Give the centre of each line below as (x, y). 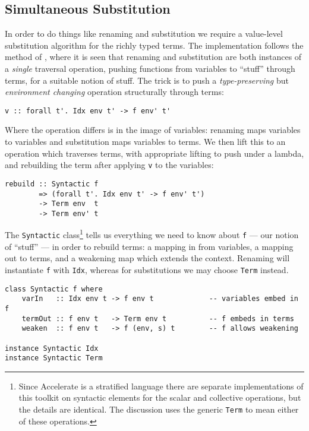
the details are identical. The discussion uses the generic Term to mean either (159, 409)
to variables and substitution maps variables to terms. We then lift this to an (145, 142)
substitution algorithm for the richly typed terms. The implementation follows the (154, 45)
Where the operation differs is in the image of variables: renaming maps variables (153, 130)
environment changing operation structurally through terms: (114, 92)
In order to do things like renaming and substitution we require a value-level (144, 34)
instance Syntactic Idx (52, 348)
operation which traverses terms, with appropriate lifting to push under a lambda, (154, 153)
